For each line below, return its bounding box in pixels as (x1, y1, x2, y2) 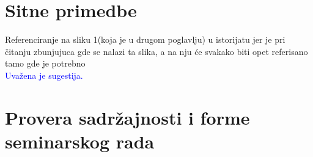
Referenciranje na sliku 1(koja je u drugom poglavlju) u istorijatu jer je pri (5, 33, 285, 46)
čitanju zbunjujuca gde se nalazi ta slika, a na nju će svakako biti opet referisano (5, 45, 308, 57)
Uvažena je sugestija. (5, 68, 83, 81)
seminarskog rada (5, 128, 155, 153)
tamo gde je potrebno (5, 57, 86, 70)
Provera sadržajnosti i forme (5, 104, 250, 130)
